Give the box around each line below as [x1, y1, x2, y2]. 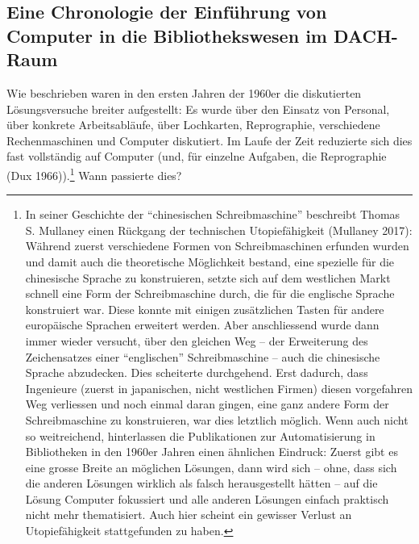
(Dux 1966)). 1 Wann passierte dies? [6, 164, 182, 183]
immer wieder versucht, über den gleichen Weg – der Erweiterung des [25, 332, 368, 349]
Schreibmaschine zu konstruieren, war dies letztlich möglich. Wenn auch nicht [25, 411, 409, 428]
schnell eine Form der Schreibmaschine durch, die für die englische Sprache [25, 285, 395, 302]
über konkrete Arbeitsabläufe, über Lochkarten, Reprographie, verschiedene [6, 116, 380, 133]
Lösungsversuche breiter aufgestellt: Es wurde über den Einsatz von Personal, [6, 100, 390, 117]
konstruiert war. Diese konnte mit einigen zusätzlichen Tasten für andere [25, 300, 384, 317]
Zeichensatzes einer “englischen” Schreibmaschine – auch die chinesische [25, 348, 380, 365]
